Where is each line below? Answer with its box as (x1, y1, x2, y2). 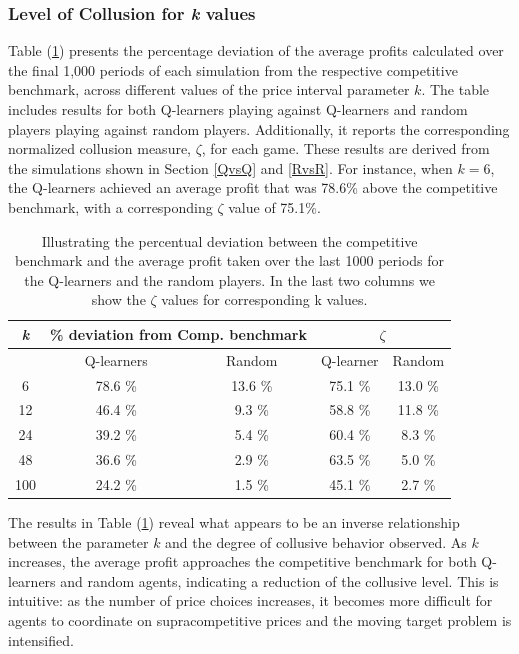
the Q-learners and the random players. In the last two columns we (24, 269, 435, 290)
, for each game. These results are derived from (201, 138, 490, 159)
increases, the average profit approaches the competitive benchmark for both (8, 551, 477, 572)
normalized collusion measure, (8, 138, 192, 159)
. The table (421, 79, 490, 100)
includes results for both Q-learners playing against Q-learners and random (8, 99, 468, 119)
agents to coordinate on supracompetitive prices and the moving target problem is (8, 610, 512, 631)
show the (91, 289, 146, 310)
